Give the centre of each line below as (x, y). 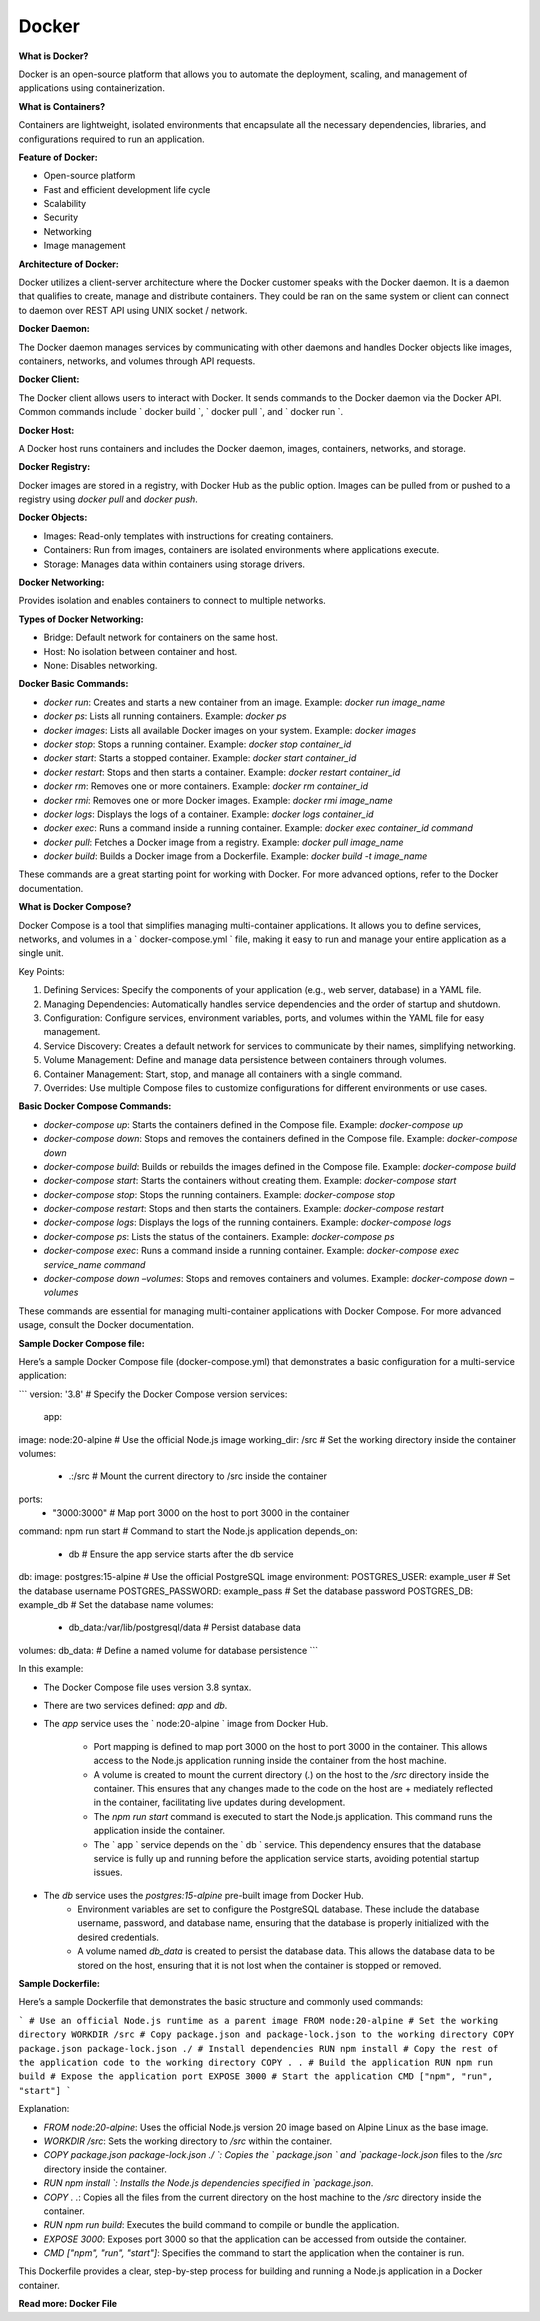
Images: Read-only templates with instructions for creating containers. (188, 536)
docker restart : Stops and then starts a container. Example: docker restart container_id (222, 772)
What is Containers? (61, 106)
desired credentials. (118, 1937)
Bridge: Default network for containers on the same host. (161, 637)
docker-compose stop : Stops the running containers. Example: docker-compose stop (219, 1194)
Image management (84, 246)
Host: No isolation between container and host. (140, 651)
